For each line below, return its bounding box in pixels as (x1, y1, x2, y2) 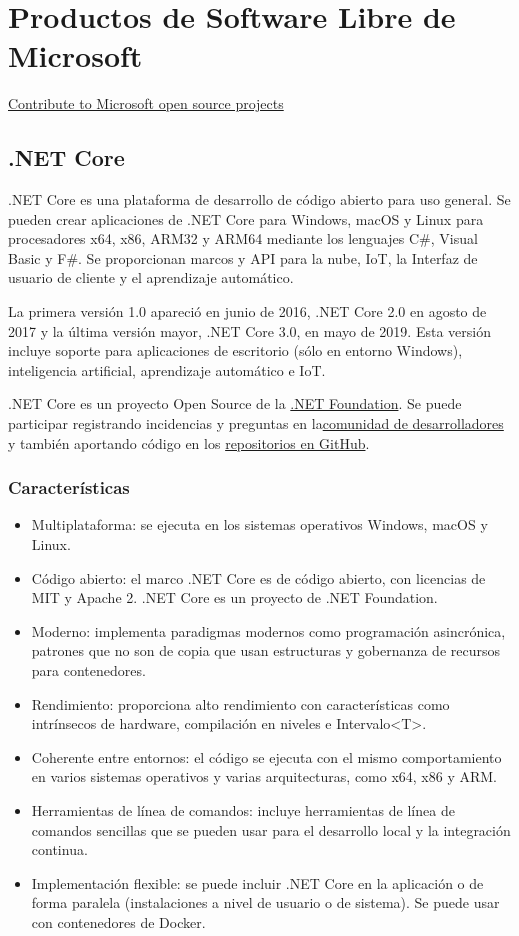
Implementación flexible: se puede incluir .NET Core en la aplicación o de (31, 872, 484, 893)
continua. (31, 839, 88, 860)
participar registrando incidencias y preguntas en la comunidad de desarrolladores (8, 413, 504, 434)
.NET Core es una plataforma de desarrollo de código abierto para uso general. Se (8, 189, 511, 210)
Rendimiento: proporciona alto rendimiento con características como (31, 693, 450, 714)
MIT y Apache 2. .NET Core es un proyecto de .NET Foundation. (31, 587, 438, 608)
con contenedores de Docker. (31, 911, 206, 932)
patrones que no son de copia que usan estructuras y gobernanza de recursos (31, 640, 500, 661)
